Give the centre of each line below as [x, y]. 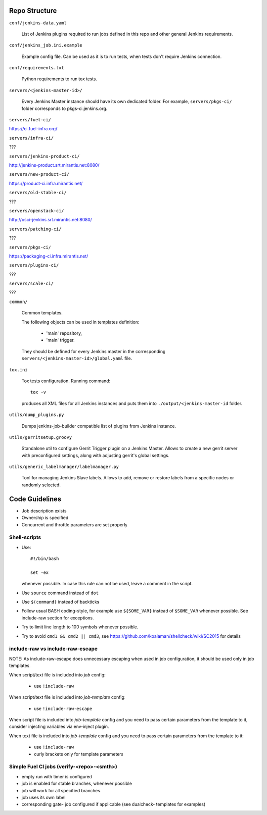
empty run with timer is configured [57, 776]
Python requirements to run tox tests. [59, 79]
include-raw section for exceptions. [58, 618]
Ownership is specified [45, 518]
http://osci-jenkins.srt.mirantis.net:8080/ [51, 220]
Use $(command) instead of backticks [61, 602]
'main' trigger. [61, 340]
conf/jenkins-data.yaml [38, 23]
